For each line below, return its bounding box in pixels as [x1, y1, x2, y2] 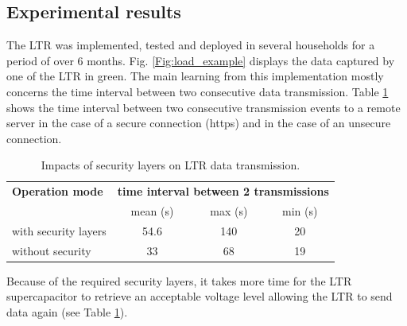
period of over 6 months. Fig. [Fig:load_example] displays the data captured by [6, 52, 395, 68]
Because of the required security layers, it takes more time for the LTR [6, 272, 352, 289]
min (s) [281, 203, 318, 219]
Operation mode [12, 183, 103, 200]
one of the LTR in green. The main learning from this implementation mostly [6, 68, 384, 84]
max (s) [210, 203, 248, 219]
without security [12, 242, 91, 258]
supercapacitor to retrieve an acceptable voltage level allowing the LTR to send [6, 288, 393, 305]
